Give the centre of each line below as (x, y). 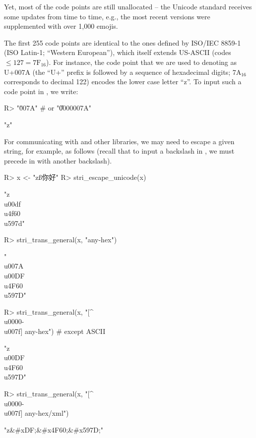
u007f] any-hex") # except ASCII (55, 331)
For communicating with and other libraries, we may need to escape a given (119, 141)
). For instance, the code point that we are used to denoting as (141, 62)
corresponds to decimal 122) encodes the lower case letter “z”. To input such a (123, 82)
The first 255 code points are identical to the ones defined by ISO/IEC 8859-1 (123, 42)
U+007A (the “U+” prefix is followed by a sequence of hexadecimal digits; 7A (123, 72)
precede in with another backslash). (58, 160)
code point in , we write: (41, 91)
